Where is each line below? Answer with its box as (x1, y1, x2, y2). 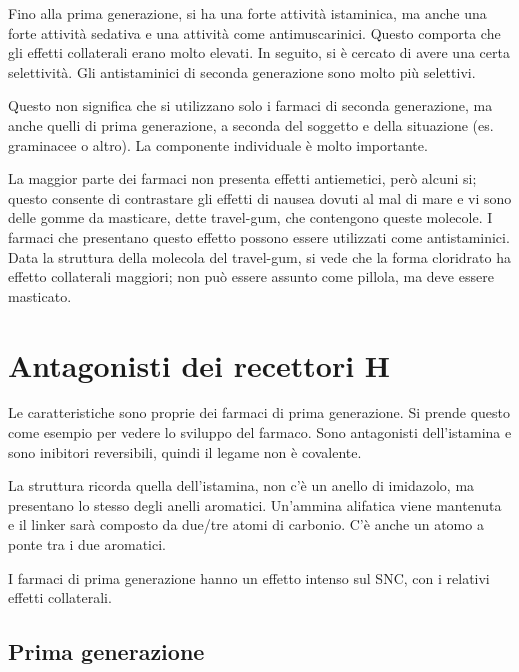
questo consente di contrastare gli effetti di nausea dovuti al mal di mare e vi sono (8, 187, 512, 208)
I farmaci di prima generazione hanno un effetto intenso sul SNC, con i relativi (8, 567, 490, 588)
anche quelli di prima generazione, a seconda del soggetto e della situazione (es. (8, 114, 494, 135)
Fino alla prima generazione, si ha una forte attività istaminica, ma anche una (8, 3, 487, 23)
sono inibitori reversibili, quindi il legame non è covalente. (8, 441, 362, 462)
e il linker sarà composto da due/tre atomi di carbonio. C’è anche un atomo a (8, 514, 484, 535)
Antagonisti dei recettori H (8, 344, 391, 385)
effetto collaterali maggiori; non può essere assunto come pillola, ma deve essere (8, 266, 494, 287)
